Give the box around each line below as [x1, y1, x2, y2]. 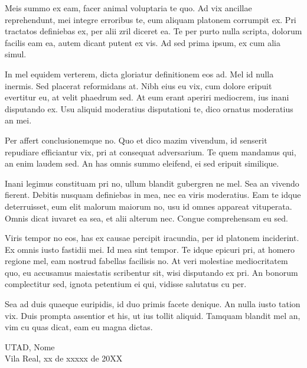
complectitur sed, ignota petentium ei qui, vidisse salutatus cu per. [5, 278, 247, 290]
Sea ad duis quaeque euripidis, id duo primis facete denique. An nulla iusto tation [5, 298, 301, 310]
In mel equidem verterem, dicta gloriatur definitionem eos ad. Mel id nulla [5, 67, 274, 80]
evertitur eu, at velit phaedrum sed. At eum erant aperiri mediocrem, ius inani [5, 91, 289, 103]
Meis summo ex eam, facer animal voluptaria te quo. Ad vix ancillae [5, 2, 252, 14]
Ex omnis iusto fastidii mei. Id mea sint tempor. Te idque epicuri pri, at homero [5, 243, 295, 255]
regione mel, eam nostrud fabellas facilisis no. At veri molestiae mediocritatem [5, 255, 288, 267]
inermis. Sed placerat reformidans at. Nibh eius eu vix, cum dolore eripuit [5, 79, 272, 92]
